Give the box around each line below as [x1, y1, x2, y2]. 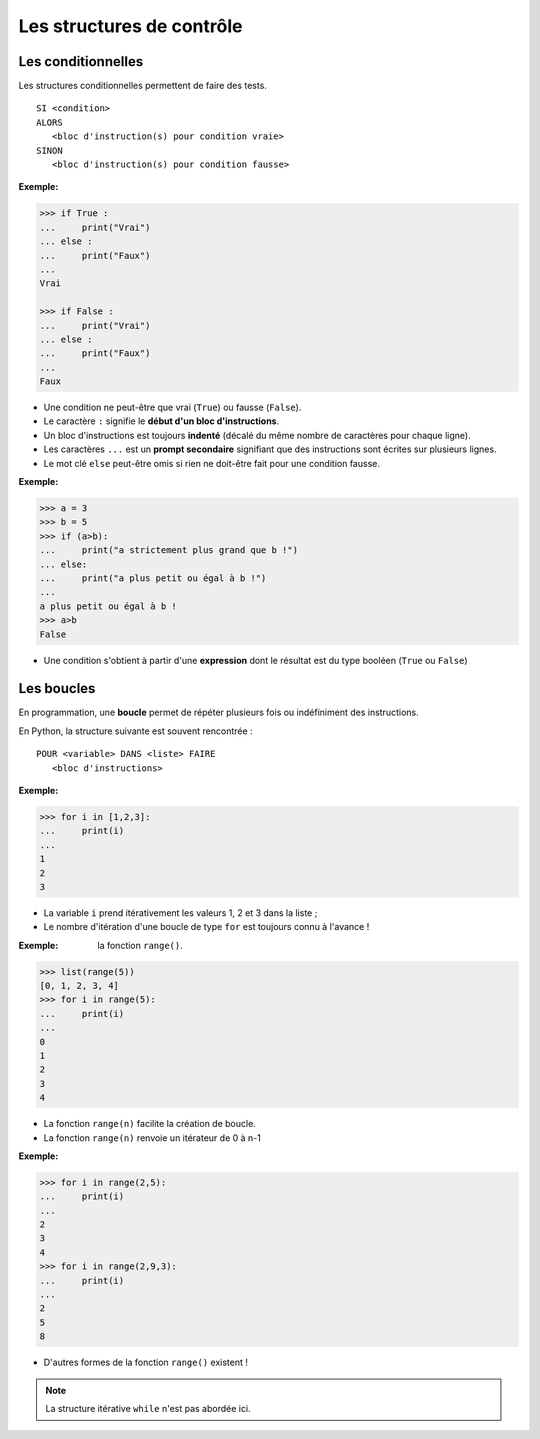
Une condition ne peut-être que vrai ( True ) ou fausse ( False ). [43, 401, 302, 414]
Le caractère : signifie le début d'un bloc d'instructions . [43, 415, 280, 427]
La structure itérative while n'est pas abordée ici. [45, 1402, 251, 1414]
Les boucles [18, 680, 96, 697]
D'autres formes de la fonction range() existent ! [43, 1356, 249, 1369]
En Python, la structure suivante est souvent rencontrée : [18, 725, 254, 737]
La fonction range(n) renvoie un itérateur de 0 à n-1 [43, 1131, 262, 1144]
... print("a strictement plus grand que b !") [39, 545, 299, 556]
